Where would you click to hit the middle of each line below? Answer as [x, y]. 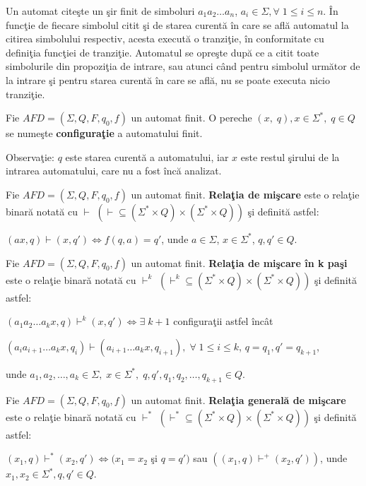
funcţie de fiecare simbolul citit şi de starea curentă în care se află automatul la [177, 24]
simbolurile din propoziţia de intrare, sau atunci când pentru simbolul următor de [183, 66]
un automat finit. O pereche [191, 118]
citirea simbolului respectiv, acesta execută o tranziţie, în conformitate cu [165, 38]
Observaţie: [30, 156]
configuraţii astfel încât [223, 321]
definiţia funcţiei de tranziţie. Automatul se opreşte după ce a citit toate [163, 52]
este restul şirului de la [290, 156]
